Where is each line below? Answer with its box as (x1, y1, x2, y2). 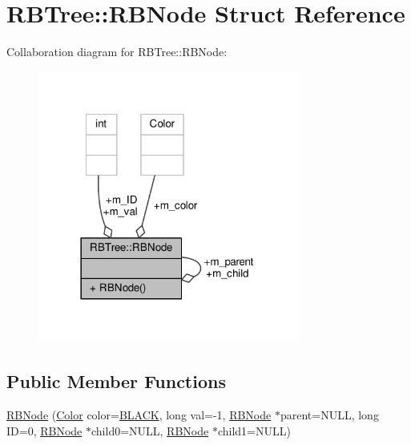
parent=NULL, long (280, 407, 379, 423)
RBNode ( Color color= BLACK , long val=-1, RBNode (6, 407, 272, 423)
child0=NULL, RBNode (91, 422, 209, 439)
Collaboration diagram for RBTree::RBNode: (6, 43, 228, 60)
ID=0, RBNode (6, 422, 83, 439)
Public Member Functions (6, 369, 226, 394)
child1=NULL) (217, 422, 291, 439)
